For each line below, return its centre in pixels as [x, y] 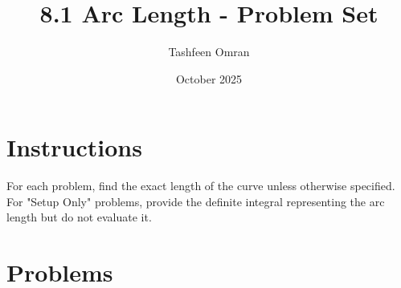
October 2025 [209, 78]
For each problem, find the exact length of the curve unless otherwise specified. [201, 186]
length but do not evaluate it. [79, 217]
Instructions [74, 147]
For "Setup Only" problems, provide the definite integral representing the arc [196, 201]
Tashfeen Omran [209, 52]
